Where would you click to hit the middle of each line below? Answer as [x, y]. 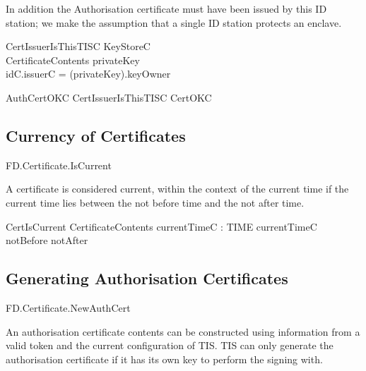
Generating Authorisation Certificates [147, 278]
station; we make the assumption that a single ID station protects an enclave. [174, 22]
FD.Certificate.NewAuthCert [68, 307]
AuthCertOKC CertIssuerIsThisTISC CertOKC [109, 97]
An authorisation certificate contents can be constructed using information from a [183, 331]
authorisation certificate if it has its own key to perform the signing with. [164, 359]
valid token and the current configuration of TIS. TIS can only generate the [170, 345]
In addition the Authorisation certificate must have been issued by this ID [166, 8]
